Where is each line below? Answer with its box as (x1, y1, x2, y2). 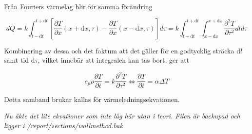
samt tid (4, 55, 29, 65)
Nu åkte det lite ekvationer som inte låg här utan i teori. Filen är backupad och (4, 110, 240, 120)
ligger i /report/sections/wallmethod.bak (4, 120, 123, 130)
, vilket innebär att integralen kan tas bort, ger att (38, 55, 190, 65)
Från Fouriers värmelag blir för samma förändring (4, 1, 153, 11)
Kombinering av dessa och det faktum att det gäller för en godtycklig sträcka (4, 45, 234, 55)
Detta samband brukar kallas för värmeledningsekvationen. (4, 94, 180, 104)
